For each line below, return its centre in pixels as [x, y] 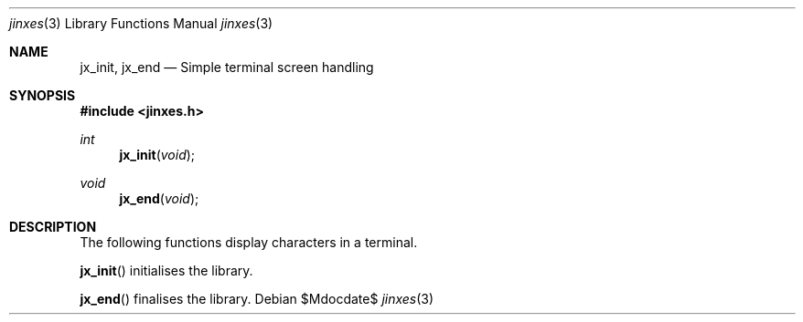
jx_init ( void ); [157, 155]
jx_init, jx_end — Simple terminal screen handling [227, 67]
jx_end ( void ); [159, 198]
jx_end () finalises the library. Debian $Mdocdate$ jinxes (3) [257, 299]
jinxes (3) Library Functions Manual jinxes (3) [141, 23]
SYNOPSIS [43, 95]
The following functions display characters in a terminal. [249, 242]
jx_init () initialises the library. [166, 270]
